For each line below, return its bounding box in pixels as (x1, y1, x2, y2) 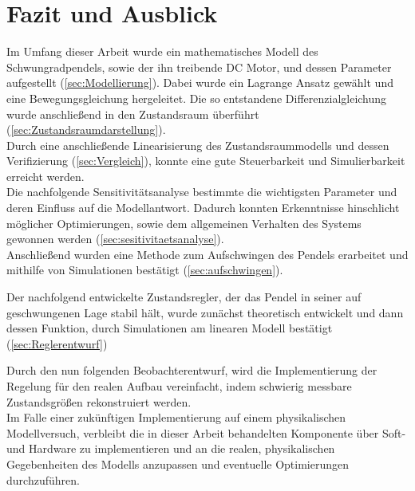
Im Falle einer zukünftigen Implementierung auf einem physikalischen (6, 409, 346, 426)
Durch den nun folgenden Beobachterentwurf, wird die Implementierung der (6, 362, 377, 379)
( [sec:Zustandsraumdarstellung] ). (6, 121, 166, 138)
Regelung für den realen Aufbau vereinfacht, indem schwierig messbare (6, 378, 352, 394)
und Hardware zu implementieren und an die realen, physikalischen (6, 440, 335, 457)
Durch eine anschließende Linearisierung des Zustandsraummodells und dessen (6, 136, 389, 153)
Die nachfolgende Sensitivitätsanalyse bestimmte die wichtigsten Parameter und (6, 183, 397, 200)
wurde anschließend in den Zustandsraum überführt (6, 105, 259, 122)
